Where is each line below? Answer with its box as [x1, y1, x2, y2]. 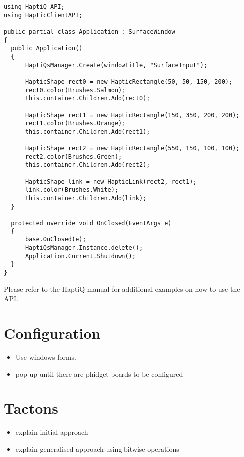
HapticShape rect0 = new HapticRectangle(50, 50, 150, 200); [25, 78, 233, 85]
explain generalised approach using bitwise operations [15, 443, 179, 454]
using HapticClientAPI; [4, 11, 83, 19]
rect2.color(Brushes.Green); [25, 153, 122, 160]
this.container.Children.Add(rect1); [25, 128, 150, 135]
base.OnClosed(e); [25, 236, 86, 243]
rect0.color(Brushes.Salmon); [25, 86, 125, 94]
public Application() [11, 45, 83, 52]
